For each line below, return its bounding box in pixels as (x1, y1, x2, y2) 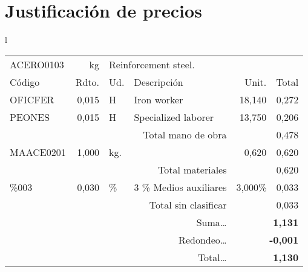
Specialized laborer (134, 109, 214, 124)
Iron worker (134, 92, 183, 106)
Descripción (134, 74, 183, 89)
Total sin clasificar (149, 197, 227, 212)
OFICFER (10, 92, 54, 106)
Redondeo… (179, 232, 227, 247)
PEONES (10, 109, 50, 124)
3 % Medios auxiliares (134, 180, 227, 194)
